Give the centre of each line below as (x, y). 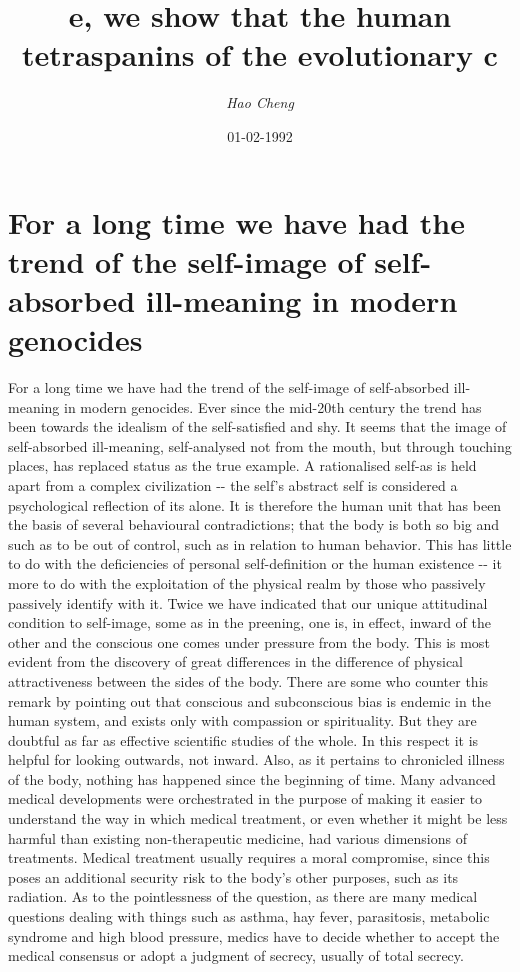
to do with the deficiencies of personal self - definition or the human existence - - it (255, 563)
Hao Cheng (260, 102)
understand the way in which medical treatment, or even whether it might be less (258, 818)
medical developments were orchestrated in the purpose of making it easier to (245, 798)
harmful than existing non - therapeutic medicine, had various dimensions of (237, 837)
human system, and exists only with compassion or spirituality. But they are (242, 720)
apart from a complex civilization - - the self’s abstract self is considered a (233, 484)
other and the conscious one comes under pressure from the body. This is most (249, 641)
